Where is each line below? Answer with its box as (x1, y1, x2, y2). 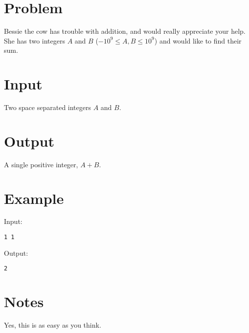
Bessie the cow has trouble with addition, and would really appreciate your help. (4, 26, 246, 36)
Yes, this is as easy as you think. (4, 320, 101, 330)
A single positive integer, (4, 159, 78, 169)
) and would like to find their (154, 35, 242, 45)
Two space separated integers (4, 102, 91, 112)
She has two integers (4, 35, 66, 45)
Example (4, 188, 64, 208)
